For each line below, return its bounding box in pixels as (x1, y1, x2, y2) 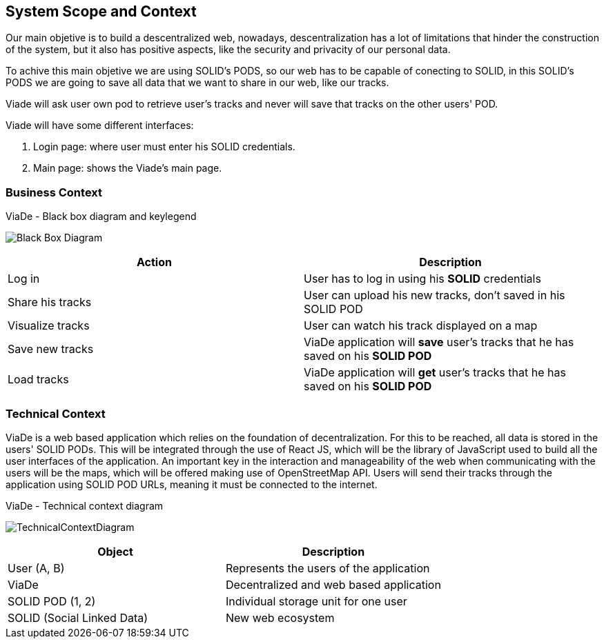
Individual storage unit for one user (225, 594, 407, 608)
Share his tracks (8, 295, 92, 310)
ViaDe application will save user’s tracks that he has (304, 335, 574, 350)
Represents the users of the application (225, 561, 430, 575)
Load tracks (8, 372, 69, 387)
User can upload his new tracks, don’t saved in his (304, 288, 565, 303)
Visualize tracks (8, 319, 90, 333)
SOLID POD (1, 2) (8, 594, 96, 608)
